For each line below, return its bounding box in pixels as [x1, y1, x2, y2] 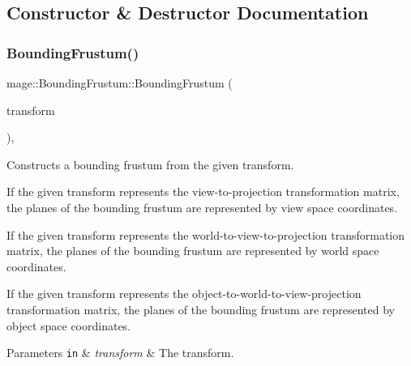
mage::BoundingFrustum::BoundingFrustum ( [6, 74, 233, 91]
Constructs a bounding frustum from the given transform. [6, 155, 294, 172]
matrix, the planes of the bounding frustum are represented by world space [6, 242, 379, 259]
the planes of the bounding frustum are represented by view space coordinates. [6, 198, 398, 215]
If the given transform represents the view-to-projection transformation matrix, [6, 183, 400, 200]
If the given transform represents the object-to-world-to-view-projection [6, 285, 362, 302]
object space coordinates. [6, 317, 131, 334]
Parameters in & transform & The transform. [6, 344, 234, 361]
